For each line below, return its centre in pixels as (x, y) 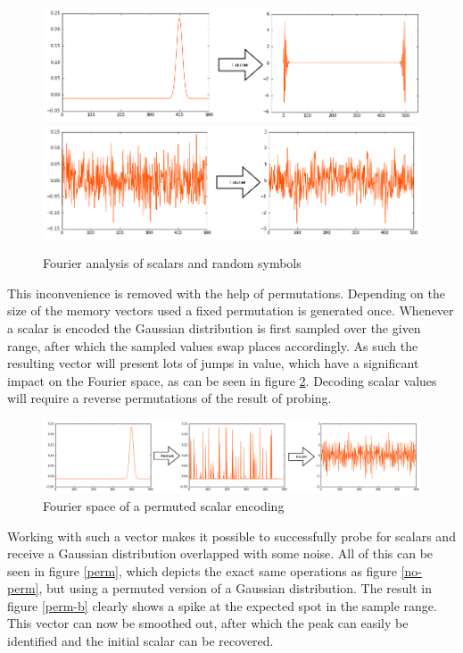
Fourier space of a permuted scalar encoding (164, 505)
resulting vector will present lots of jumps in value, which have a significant (213, 363)
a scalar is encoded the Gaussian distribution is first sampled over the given (214, 327)
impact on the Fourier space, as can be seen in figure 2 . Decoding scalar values (222, 380)
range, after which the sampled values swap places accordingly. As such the (213, 345)
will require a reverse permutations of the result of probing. (169, 398)
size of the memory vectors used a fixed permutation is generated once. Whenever (231, 310)
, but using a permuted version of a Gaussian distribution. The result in (236, 588)
